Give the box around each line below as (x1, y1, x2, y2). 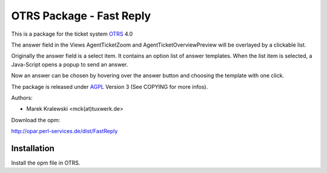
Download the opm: (11, 116, 61, 123)
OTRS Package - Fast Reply (11, 9, 151, 22)
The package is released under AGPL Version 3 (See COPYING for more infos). (11, 83, 208, 90)
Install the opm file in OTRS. (11, 159, 81, 166)
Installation (11, 143, 54, 154)
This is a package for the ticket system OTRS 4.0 (11, 30, 133, 38)
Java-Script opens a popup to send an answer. (11, 60, 128, 68)
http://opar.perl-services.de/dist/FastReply (11, 128, 118, 135)
